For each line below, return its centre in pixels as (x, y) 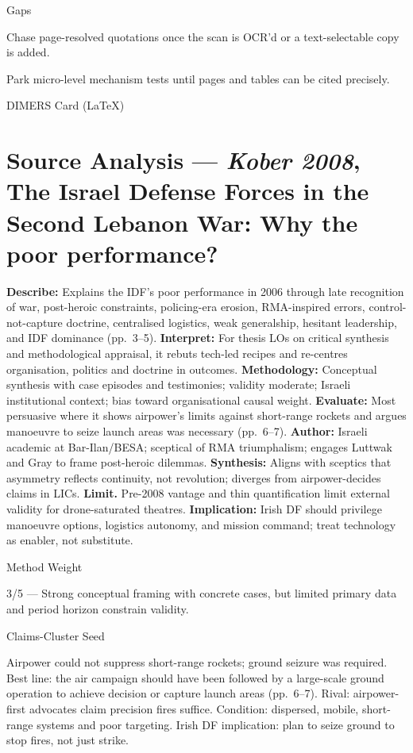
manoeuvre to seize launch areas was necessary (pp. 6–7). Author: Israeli (187, 431)
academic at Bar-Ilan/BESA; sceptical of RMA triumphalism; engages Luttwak (199, 446)
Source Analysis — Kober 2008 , (183, 160)
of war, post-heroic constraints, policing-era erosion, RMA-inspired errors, (186, 307)
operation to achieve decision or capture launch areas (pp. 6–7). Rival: (178, 693)
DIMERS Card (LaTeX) (66, 105)
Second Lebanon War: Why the (182, 222)
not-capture (35, 322)
